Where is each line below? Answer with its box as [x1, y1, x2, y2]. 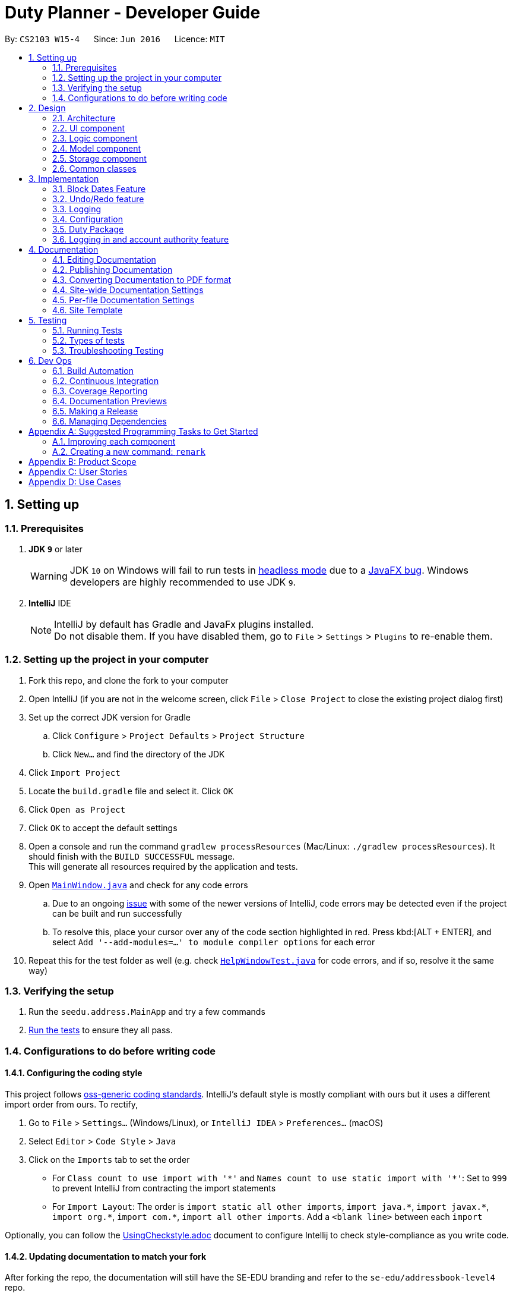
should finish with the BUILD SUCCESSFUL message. [28, 851, 235, 861]
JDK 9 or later [28, 543, 83, 554]
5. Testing [28, 314, 67, 325]
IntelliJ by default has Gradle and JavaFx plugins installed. [54, 618, 314, 630]
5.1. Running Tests [52, 325, 122, 335]
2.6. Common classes [52, 163, 137, 174]
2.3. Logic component [52, 133, 138, 143]
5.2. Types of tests [52, 335, 125, 345]
